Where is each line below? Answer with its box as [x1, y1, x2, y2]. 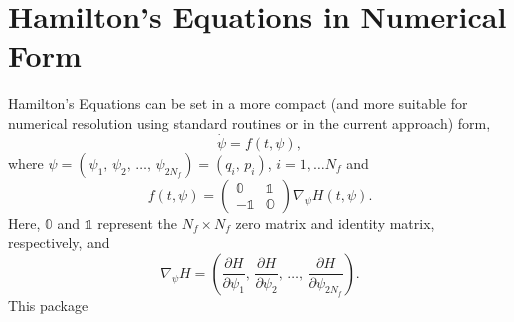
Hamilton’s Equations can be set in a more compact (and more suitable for [8, 93, 468, 114]
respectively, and [8, 232, 110, 253]
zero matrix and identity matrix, [235, 212, 435, 233]
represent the [97, 212, 178, 233]
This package [8, 294, 89, 315]
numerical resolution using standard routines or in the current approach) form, [8, 112, 491, 133]
